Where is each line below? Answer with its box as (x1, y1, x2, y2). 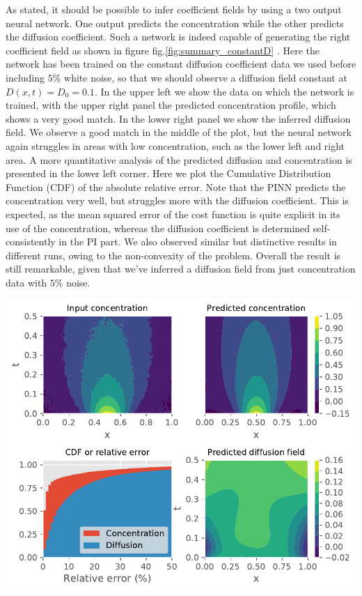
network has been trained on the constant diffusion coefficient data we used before (6, 56, 356, 71)
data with (6, 275, 47, 289)
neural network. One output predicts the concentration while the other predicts (6, 15, 344, 30)
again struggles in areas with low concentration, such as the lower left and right (6, 138, 345, 153)
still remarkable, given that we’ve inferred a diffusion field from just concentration (6, 261, 356, 276)
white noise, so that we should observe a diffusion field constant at (64, 70, 347, 84)
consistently (6, 234, 56, 249)
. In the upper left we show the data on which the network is (94, 84, 354, 98)
